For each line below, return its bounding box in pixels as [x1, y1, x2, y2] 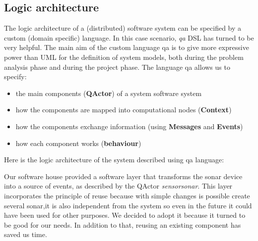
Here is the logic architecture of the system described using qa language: [4, 154, 224, 165]
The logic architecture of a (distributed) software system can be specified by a [4, 23, 242, 33]
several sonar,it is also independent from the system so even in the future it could [4, 200, 252, 210]
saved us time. [4, 229, 47, 240]
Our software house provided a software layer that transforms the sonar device [4, 171, 243, 181]
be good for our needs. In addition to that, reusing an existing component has [4, 219, 241, 230]
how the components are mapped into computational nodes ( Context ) [15, 104, 232, 115]
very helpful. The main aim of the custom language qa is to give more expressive [4, 42, 249, 52]
